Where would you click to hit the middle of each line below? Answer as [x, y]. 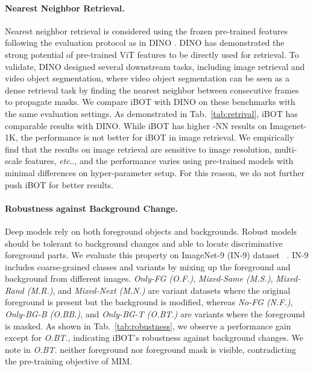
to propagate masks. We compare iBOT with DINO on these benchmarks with [150, 102]
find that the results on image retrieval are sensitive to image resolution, [138, 149]
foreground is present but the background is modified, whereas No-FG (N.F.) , [149, 302]
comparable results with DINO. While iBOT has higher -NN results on [136, 125]
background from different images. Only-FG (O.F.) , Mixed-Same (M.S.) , [139, 278]
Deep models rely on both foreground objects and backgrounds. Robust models [151, 231]
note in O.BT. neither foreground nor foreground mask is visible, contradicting [150, 349]
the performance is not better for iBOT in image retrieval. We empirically [157, 137]
